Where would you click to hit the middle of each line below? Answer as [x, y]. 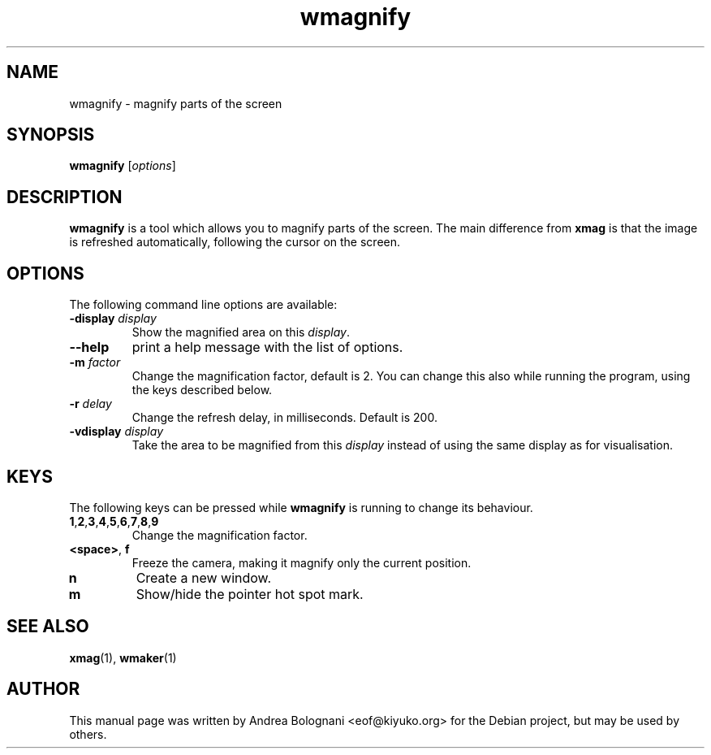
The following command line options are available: [203, 305]
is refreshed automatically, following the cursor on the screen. [235, 242]
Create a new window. [204, 577]
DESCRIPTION [65, 197]
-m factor [95, 362]
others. [88, 734]
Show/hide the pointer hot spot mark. [250, 594]
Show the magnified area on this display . [241, 332]
